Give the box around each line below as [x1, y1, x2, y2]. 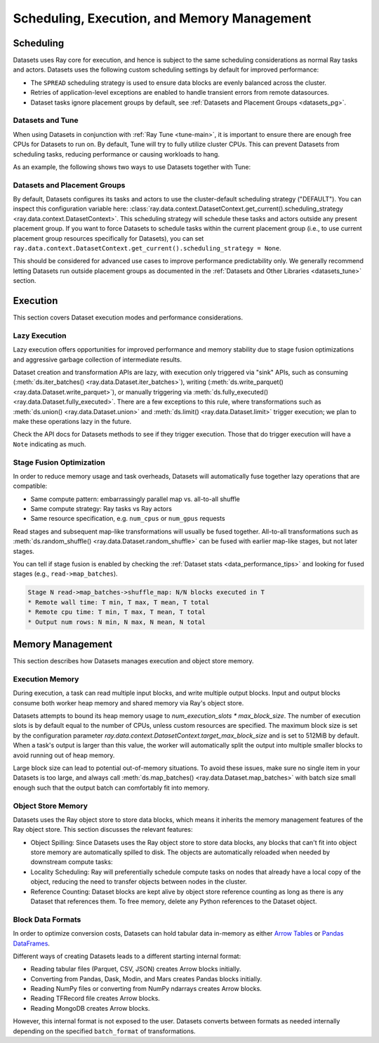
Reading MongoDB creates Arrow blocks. [30, 1004, 150, 1012]
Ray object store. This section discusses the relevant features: [13, 825, 193, 834]
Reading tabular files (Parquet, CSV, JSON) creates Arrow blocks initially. [30, 965, 241, 974]
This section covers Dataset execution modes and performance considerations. [13, 313, 244, 322]
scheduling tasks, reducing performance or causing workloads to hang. [13, 150, 220, 158]
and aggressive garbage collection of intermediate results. [13, 355, 182, 364]
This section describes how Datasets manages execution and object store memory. [13, 657, 254, 665]
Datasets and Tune [13, 116, 79, 126]
